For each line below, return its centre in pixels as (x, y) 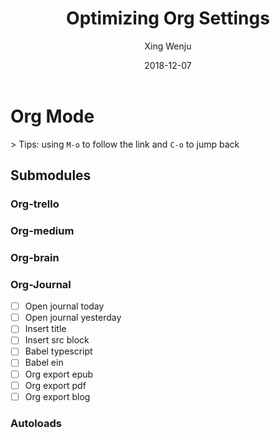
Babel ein (44, 363)
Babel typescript (58, 351)
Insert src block (57, 340)
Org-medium (42, 230)
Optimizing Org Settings (168, 18)
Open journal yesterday (73, 318)
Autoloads (36, 423)
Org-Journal (41, 284)
